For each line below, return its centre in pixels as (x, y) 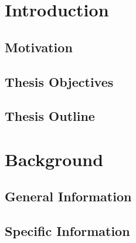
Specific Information (67, 231)
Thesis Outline (50, 116)
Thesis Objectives (59, 81)
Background (54, 159)
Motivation (39, 47)
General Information (68, 196)
